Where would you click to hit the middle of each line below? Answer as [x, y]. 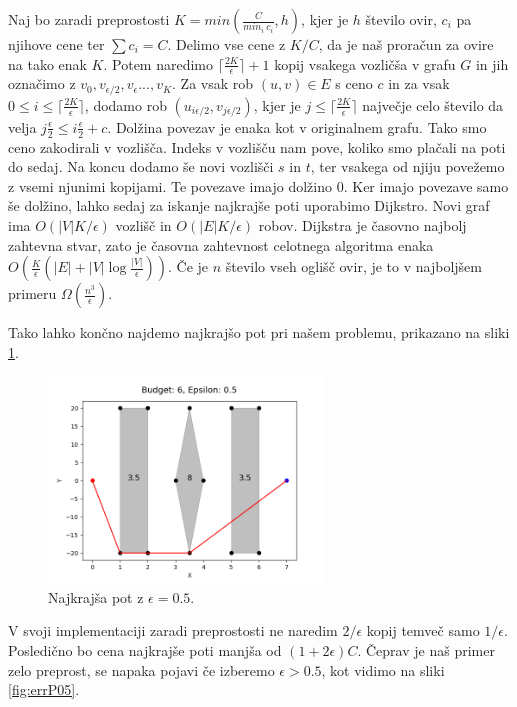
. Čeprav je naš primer [426, 649]
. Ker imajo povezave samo [426, 185]
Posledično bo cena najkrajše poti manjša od [145, 649]
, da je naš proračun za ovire [406, 44]
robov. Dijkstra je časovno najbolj [362, 225]
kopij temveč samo [423, 630]
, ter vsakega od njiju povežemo [407, 166]
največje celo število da [433, 104]
